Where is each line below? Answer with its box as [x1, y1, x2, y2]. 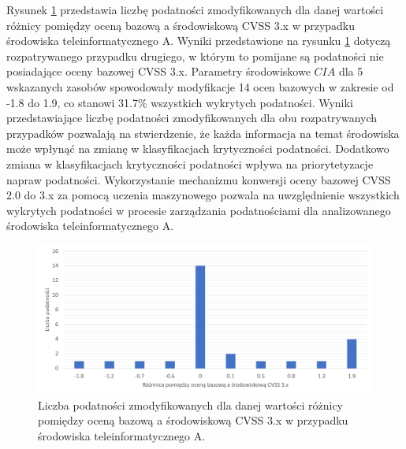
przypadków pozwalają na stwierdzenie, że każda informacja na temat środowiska [6, 124, 400, 141]
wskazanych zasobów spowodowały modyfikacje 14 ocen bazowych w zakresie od [6, 78, 394, 95]
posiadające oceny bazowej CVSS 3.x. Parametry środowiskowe [6, 63, 311, 80]
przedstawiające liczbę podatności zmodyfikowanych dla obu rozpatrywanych [6, 109, 378, 126]
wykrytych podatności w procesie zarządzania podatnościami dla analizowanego [6, 202, 391, 218]
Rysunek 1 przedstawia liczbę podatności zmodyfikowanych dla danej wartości [6, 2, 384, 17]
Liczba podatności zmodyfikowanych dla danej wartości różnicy [38, 396, 343, 413]
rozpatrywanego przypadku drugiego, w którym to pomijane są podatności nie [6, 47, 384, 64]
